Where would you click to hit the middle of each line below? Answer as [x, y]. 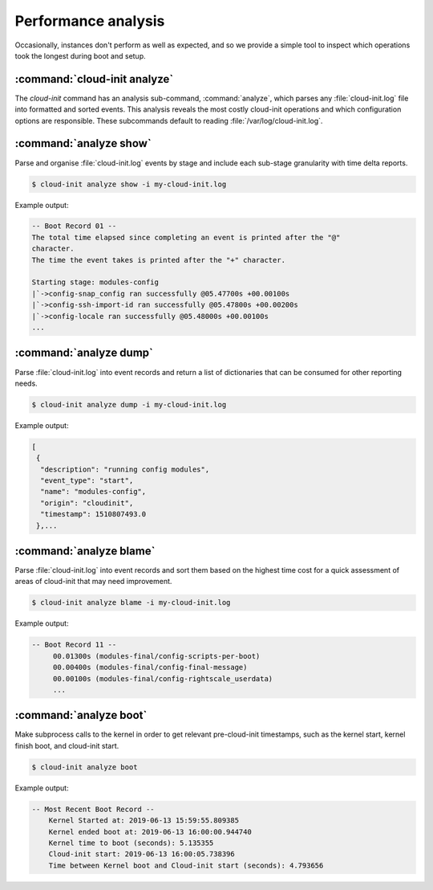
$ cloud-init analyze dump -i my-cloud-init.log [129, 404]
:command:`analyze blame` [85, 551]
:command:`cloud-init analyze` [94, 79]
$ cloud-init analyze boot [85, 767]
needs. [26, 383]
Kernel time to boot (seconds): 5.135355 [131, 843]
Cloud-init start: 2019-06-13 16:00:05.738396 [142, 854]
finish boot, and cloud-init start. [67, 745]
